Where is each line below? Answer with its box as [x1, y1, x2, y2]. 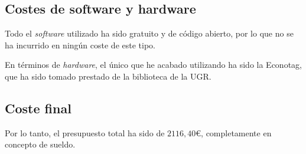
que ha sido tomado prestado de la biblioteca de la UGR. [5, 70, 211, 82]
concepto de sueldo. [5, 138, 76, 150]
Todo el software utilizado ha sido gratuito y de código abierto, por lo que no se [5, 27, 294, 40]
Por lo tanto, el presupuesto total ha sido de [5, 126, 165, 139]
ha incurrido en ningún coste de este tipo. [5, 38, 155, 51]
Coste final [5, 99, 71, 117]
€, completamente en [196, 126, 272, 139]
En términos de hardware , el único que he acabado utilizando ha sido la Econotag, [5, 58, 302, 71]
